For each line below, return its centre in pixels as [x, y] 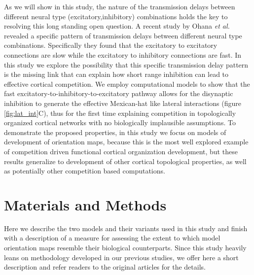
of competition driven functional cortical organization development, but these [121, 151]
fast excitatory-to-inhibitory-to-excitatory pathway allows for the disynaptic [119, 93]
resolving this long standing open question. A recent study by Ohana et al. [117, 26]
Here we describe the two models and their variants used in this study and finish [126, 228]
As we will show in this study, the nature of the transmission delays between [120, 6]
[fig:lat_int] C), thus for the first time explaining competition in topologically [120, 113]
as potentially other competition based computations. [85, 171]
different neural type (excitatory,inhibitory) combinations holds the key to [116, 16]
